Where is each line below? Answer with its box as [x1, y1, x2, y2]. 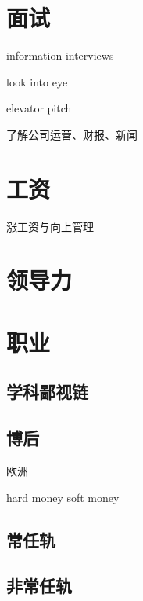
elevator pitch [6, 100, 72, 116]
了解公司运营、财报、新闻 [6, 126, 138, 142]
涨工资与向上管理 [6, 218, 94, 234]
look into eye [6, 73, 68, 90]
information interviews [6, 47, 114, 64]
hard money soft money [6, 489, 120, 505]
